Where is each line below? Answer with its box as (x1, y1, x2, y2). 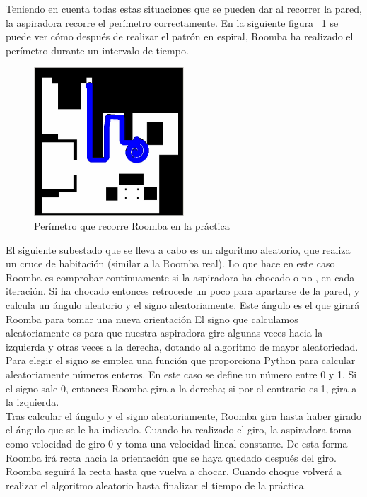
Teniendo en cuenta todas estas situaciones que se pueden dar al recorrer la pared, (6, 1, 362, 16)
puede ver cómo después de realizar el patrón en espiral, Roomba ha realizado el (6, 29, 354, 44)
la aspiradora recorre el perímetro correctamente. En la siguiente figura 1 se (6, 15, 339, 30)
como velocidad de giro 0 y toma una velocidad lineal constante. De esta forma (6, 435, 348, 450)
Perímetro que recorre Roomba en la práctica (34, 218, 230, 233)
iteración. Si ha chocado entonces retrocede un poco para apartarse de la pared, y (6, 283, 360, 298)
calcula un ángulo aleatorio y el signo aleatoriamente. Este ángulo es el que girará (6, 298, 360, 312)
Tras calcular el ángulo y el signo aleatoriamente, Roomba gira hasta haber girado (6, 408, 362, 423)
